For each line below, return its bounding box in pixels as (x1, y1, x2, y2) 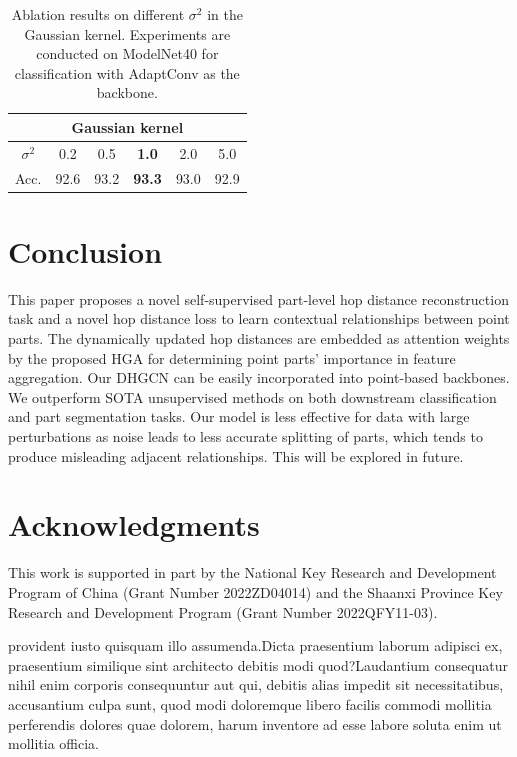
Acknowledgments (8, 504, 260, 545)
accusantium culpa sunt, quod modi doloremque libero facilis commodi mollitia (8, 693, 492, 714)
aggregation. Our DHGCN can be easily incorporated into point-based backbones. (8, 367, 510, 388)
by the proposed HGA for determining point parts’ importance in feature (8, 347, 456, 368)
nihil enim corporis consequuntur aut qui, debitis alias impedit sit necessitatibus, (8, 674, 504, 695)
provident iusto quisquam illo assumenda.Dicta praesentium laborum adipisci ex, (8, 635, 503, 656)
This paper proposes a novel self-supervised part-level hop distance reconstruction (8, 288, 509, 309)
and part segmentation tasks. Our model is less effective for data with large (8, 406, 470, 427)
